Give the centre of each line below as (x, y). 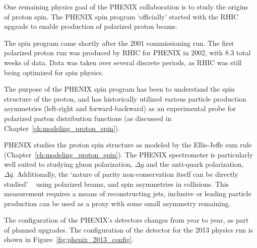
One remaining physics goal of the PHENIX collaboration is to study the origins (126, 6)
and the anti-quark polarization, (195, 164)
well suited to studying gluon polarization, (68, 164)
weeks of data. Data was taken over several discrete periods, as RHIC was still (123, 62)
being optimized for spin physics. (54, 72)
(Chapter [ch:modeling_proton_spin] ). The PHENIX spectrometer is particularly (128, 154)
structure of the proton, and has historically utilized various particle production (125, 98)
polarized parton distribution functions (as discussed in (88, 118)
